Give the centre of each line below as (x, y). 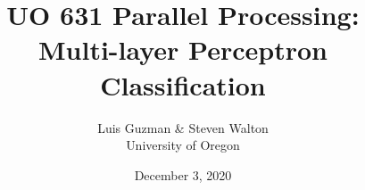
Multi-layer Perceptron (183, 50)
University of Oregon (183, 145)
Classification (183, 84)
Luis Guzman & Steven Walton (183, 127)
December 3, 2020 (183, 174)
